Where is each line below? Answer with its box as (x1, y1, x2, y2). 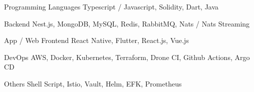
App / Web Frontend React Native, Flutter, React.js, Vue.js (4, 35, 189, 45)
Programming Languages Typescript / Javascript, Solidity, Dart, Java (4, 1, 219, 11)
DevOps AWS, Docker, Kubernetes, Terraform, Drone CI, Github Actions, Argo (4, 51, 250, 62)
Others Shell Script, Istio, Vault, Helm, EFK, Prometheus (4, 78, 182, 88)
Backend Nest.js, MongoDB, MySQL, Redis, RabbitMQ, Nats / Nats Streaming (4, 18, 250, 28)
